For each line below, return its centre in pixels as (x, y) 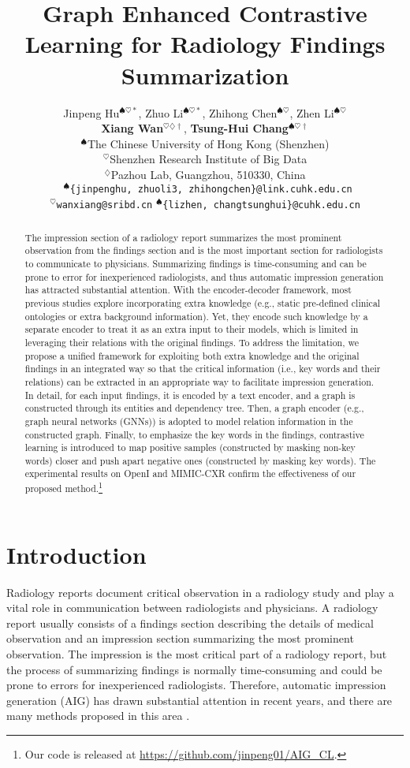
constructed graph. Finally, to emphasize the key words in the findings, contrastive (194, 434)
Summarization (205, 75)
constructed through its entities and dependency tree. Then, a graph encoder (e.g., (194, 408)
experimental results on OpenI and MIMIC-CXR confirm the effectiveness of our (190, 473)
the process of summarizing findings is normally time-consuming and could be (194, 669)
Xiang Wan (132, 128)
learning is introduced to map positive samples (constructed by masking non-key (190, 447)
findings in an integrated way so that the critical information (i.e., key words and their (203, 369)
